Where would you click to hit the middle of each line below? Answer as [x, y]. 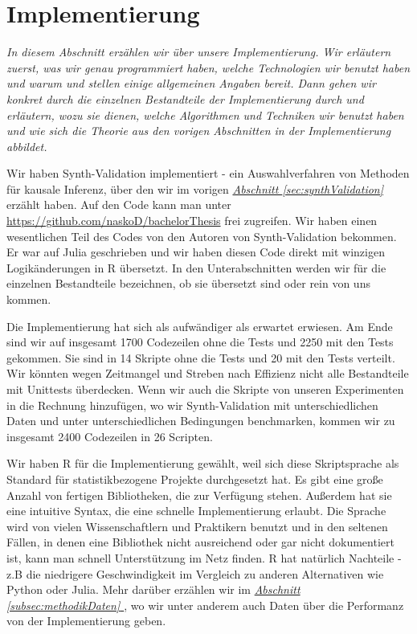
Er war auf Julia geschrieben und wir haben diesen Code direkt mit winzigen [196, 252]
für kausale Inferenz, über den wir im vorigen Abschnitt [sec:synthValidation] [195, 188]
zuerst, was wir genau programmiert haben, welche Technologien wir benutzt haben [208, 67]
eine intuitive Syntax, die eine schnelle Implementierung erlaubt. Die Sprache [196, 511]
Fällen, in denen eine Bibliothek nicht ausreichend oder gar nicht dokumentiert [200, 542]
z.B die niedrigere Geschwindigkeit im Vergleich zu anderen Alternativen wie [195, 573]
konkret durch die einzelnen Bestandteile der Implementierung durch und [185, 98]
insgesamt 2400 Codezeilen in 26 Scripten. [110, 436]
